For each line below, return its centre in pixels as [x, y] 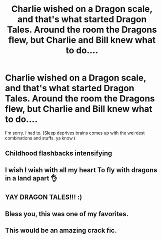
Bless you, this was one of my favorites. [67, 214]
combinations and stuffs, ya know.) [40, 138]
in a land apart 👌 [31, 178]
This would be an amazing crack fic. [61, 230]
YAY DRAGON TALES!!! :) [44, 197]
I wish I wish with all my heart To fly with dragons [81, 170]
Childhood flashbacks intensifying [59, 153]
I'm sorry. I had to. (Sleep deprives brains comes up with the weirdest [75, 133]
